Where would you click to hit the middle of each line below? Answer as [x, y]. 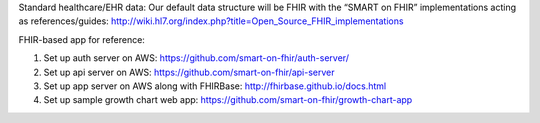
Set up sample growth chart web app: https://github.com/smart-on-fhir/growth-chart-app [228, 100]
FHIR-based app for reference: [81, 39]
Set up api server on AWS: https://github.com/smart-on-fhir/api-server [189, 72]
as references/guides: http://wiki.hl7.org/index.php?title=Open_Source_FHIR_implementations [211, 21]
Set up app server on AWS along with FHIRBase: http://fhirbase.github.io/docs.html [215, 86]
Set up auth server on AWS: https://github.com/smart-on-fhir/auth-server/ [196, 58]
